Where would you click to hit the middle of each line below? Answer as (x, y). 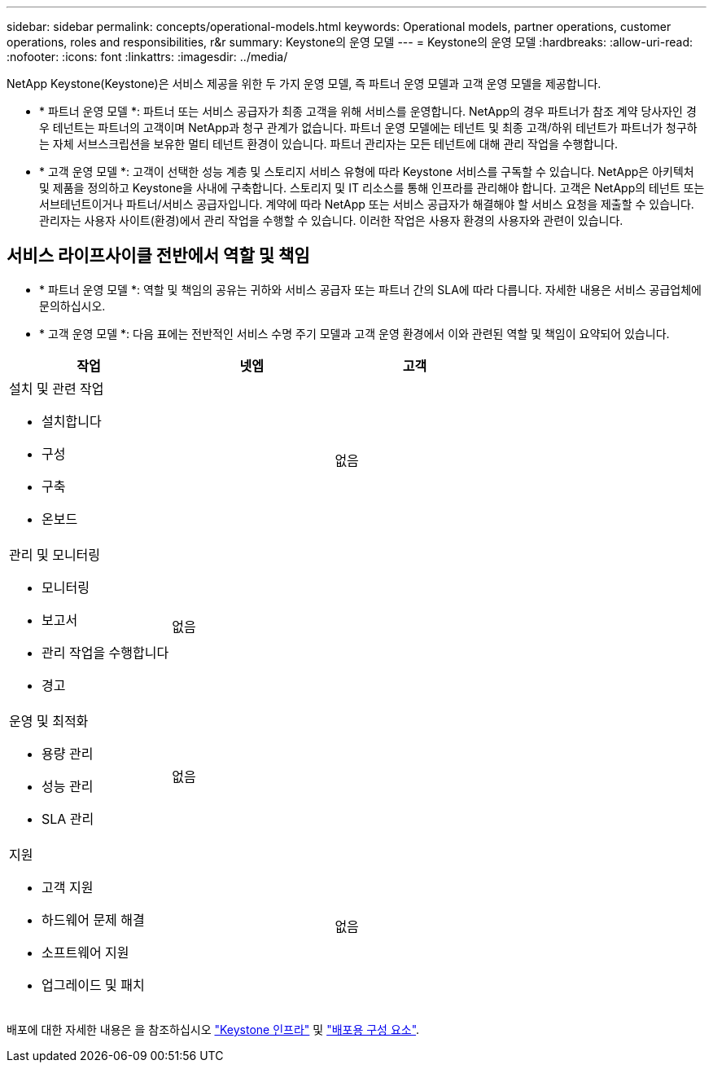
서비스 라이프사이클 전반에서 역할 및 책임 (158, 256)
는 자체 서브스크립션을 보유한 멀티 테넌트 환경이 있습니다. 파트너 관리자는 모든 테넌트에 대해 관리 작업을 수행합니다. (329, 144)
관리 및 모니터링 (55, 554)
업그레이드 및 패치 (93, 985)
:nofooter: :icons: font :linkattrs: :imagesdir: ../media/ (147, 57)
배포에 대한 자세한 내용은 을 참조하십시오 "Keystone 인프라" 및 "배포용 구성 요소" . (213, 1029)
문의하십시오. (72, 306)
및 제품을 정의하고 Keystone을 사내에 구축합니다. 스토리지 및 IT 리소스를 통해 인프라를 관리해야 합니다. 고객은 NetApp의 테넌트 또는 (372, 188)
